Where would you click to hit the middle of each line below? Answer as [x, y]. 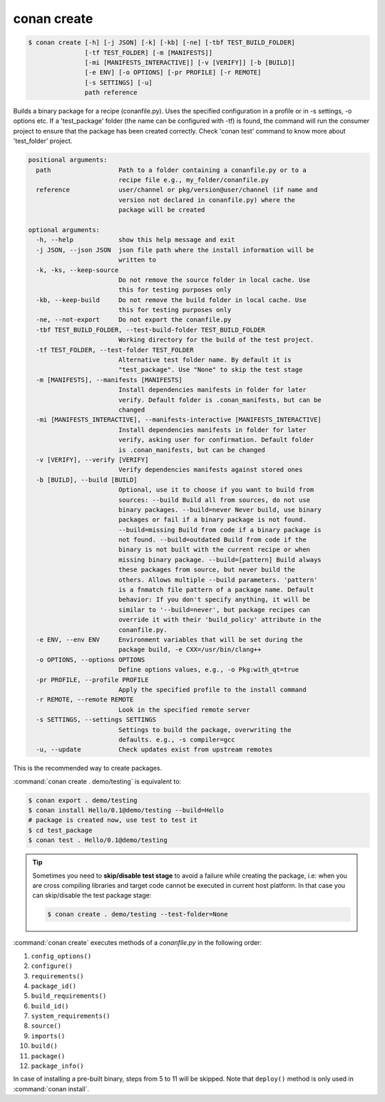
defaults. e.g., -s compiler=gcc [176, 740]
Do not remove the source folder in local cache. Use [214, 280]
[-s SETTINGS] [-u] [118, 82]
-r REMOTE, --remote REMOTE [85, 700]
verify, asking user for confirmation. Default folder [216, 440]
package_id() [54, 986]
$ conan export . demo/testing [83, 800]
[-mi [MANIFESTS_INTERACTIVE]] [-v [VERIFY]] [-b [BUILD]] [190, 62]
